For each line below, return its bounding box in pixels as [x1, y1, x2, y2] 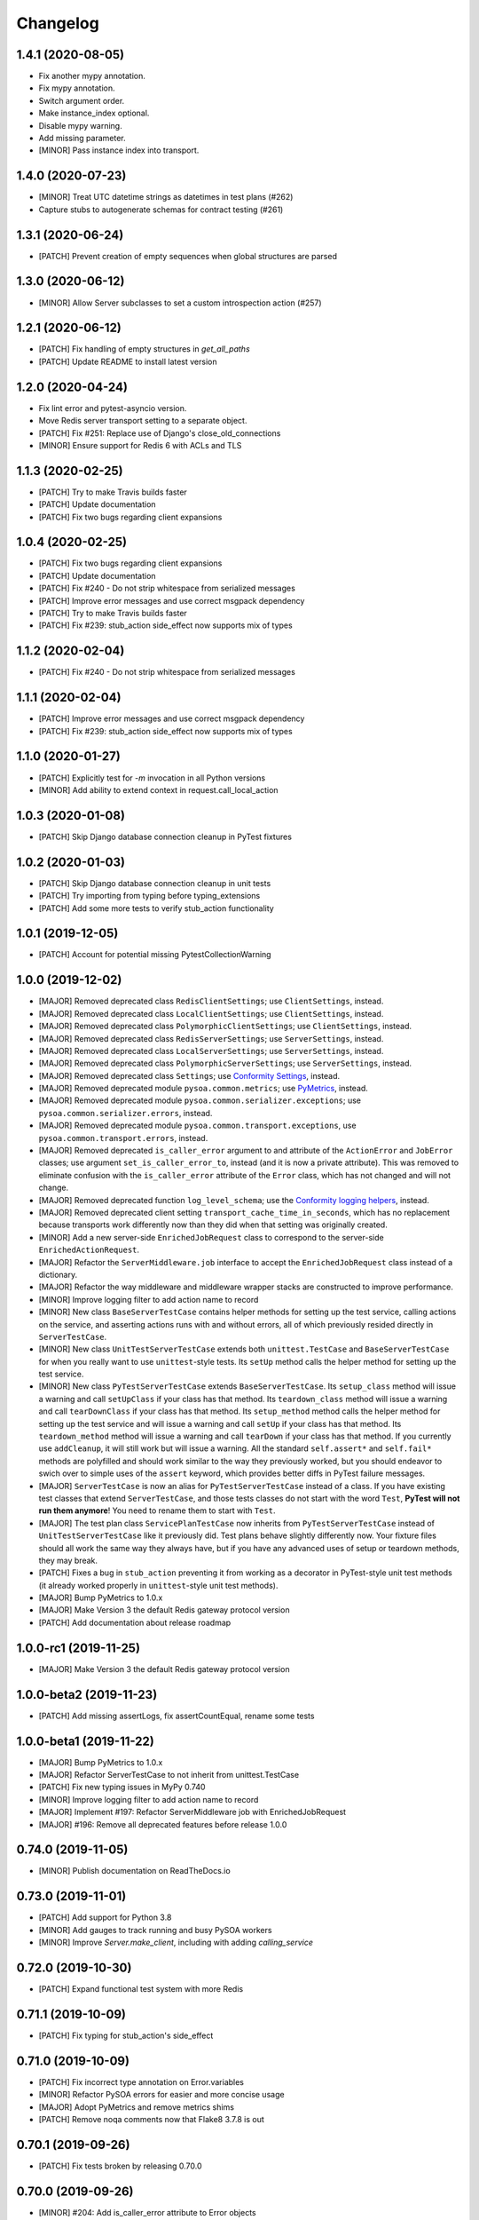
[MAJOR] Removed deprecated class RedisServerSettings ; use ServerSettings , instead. [38, 1033, 384, 1043]
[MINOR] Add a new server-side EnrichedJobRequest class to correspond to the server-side [38, 1232, 385, 1242]
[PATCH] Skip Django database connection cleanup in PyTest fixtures [38, 831, 293, 842]
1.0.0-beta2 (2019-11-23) [16, 1687, 158, 1702]
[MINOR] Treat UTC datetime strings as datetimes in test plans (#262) [38, 192, 294, 202]
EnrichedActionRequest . [38, 1244, 140, 1256]
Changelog [16, 13, 99, 33]
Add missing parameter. [38, 133, 126, 144]
